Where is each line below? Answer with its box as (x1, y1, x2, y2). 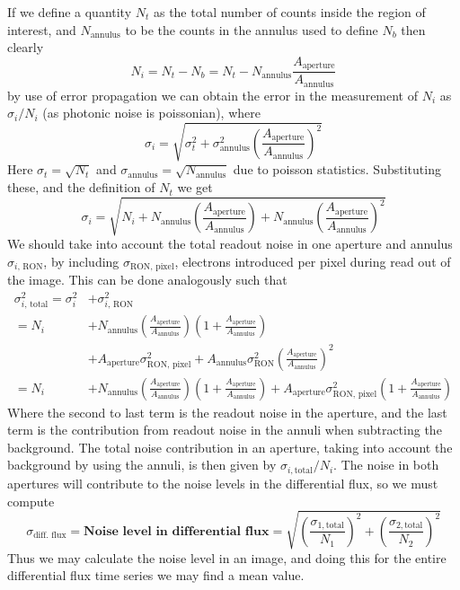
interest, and (7, 20, 76, 39)
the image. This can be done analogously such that (7, 270, 287, 289)
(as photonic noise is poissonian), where (42, 103, 261, 122)
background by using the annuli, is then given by (7, 455, 277, 474)
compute (7, 491, 55, 510)
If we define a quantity (7, 3, 132, 21)
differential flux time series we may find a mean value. (7, 566, 305, 585)
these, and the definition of (7, 178, 155, 197)
